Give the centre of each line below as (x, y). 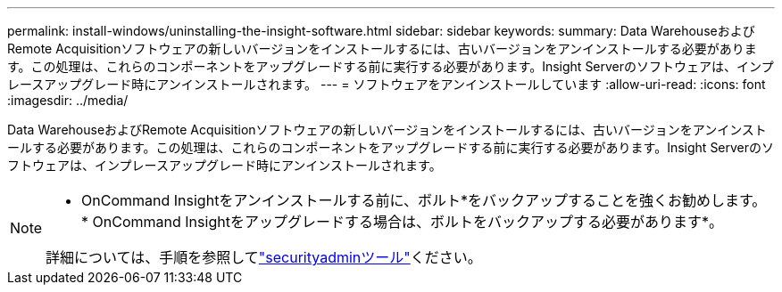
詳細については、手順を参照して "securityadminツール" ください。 (264, 257)
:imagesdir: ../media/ (68, 100)
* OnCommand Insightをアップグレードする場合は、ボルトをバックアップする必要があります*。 (402, 222)
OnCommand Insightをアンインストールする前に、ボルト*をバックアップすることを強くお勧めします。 (424, 200)
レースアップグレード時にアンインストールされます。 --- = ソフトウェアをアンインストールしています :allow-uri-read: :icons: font (387, 84)
